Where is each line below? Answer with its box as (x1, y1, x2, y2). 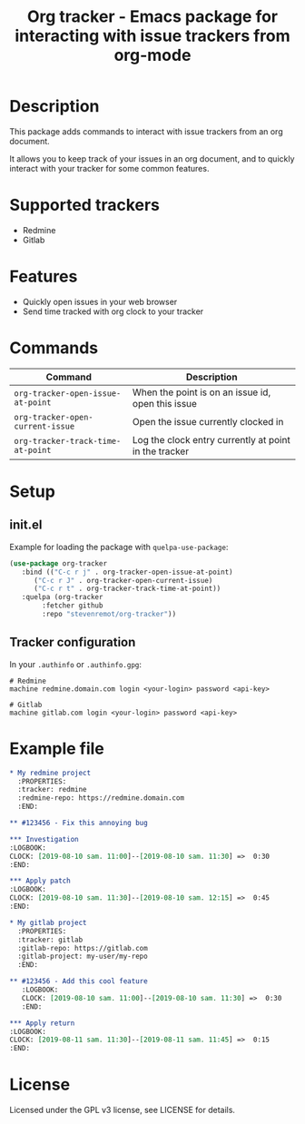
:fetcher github (42, 601, 103, 610)
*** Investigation (9, 834, 79, 843)
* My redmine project (9, 768, 92, 777)
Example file (9, 738, 104, 759)
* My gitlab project (9, 918, 88, 927)
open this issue (132, 397, 198, 409)
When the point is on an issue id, (132, 386, 271, 399)
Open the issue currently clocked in (132, 415, 284, 428)
